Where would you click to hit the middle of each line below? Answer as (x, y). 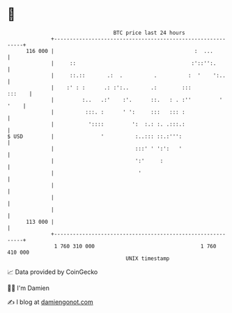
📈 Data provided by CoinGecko (53, 272)
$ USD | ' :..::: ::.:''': (95, 136)
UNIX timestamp (148, 258)
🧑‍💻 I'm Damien (29, 288)
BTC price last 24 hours (149, 33)
